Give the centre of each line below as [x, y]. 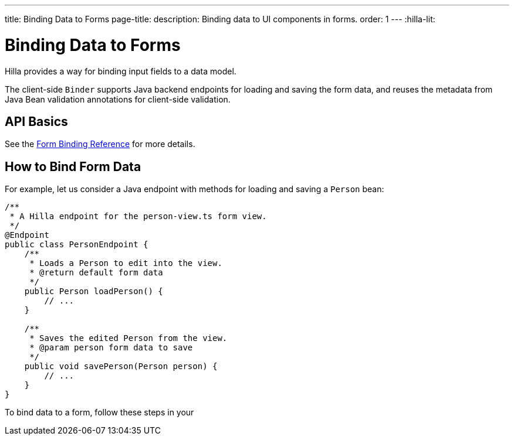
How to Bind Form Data [73, 166]
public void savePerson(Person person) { [121, 366]
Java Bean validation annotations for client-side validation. [118, 99]
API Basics [36, 121]
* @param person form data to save [111, 348]
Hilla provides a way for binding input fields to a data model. [121, 71]
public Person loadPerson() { [94, 291]
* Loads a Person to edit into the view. [126, 263]
